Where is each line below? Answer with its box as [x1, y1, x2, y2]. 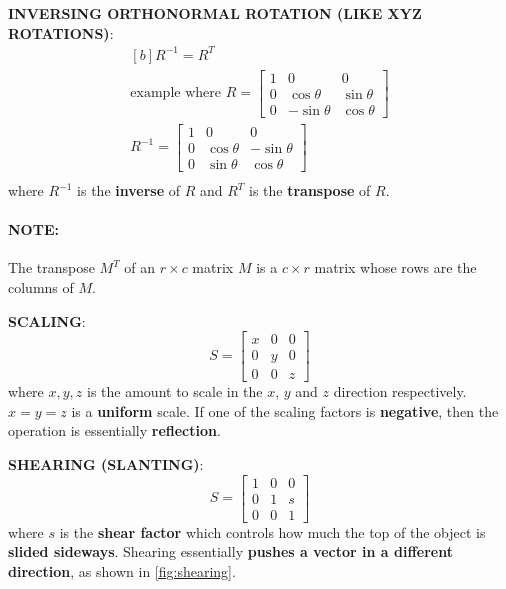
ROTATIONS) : [8, 22, 114, 43]
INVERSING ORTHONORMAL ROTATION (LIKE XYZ [8, 3, 422, 23]
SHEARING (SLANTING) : [8, 454, 204, 475]
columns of [8, 276, 74, 297]
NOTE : [8, 219, 59, 240]
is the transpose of [249, 180, 371, 200]
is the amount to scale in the [87, 381, 263, 402]
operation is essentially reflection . [8, 420, 221, 441]
